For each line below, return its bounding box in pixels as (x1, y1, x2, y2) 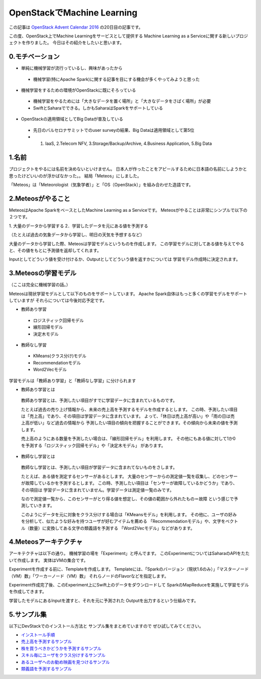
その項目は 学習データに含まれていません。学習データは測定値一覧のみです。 (21, 487, 174, 493)
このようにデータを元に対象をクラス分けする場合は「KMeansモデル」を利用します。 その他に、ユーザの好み (21, 511, 237, 517)
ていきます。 (29, 503, 55, 508)
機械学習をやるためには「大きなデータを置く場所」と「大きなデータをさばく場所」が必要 (33, 98, 211, 104)
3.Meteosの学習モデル (9, 269, 77, 277)
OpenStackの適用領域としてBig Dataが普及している (21, 116, 123, 122)
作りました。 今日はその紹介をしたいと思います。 (26, 40, 124, 46)
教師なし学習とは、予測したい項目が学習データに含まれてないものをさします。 (21, 464, 177, 470)
